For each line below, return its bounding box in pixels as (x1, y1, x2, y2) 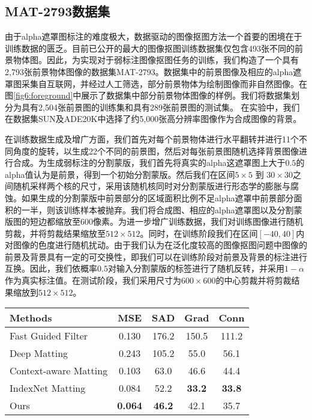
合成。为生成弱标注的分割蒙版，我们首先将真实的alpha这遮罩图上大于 (13, 156, 286, 169)
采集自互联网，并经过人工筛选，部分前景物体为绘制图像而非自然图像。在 (21, 77, 307, 90)
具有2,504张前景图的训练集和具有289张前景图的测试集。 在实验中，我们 (21, 100, 300, 113)
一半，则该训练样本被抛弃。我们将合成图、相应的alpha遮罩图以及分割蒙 (21, 203, 302, 216)
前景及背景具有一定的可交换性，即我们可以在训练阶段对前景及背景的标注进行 (5, 250, 307, 263)
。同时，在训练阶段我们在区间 (140, 227, 258, 239)
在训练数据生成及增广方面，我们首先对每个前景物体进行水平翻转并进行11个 (5, 132, 299, 145)
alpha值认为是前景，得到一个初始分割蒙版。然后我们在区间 (5, 168, 235, 180)
